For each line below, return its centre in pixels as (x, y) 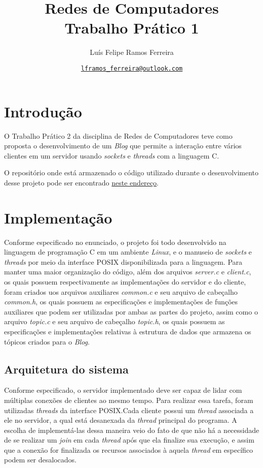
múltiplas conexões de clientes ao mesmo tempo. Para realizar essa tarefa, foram (129, 400)
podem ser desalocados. (40, 460)
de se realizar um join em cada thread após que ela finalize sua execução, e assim (129, 440)
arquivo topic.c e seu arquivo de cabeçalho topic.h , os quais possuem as (115, 321)
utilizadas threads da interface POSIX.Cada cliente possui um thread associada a (129, 410)
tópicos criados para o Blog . (47, 341)
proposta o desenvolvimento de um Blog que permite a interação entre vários (123, 146)
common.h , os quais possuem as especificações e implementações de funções (121, 302)
